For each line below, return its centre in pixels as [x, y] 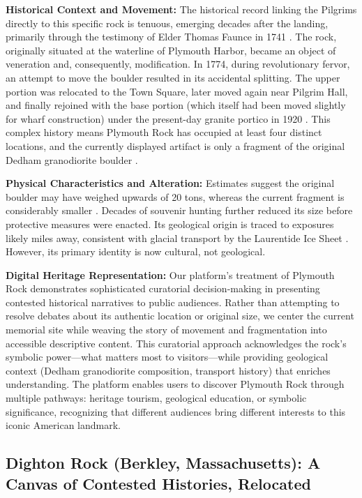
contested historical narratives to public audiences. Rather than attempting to [173, 302]
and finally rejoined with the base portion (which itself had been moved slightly [176, 105]
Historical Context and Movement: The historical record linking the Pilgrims [181, 9]
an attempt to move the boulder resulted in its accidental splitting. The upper [173, 77]
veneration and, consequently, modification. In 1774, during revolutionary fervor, [178, 64]
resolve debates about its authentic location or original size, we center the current [180, 316]
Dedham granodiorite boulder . [72, 159]
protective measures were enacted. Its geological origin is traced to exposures [170, 224]
